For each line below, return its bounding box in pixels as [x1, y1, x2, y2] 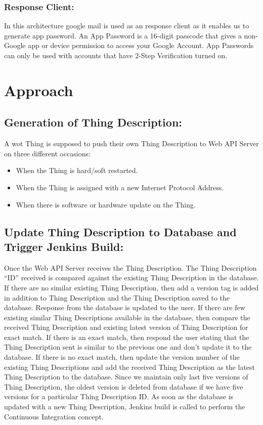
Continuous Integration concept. [4, 411, 104, 421]
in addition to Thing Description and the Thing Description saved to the [4, 292, 230, 303]
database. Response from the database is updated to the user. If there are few [4, 302, 245, 313]
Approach [4, 79, 73, 100]
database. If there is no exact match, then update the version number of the [4, 352, 240, 362]
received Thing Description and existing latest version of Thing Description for [4, 322, 248, 332]
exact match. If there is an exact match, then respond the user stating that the [4, 331, 249, 342]
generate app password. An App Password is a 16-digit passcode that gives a [4, 30, 242, 40]
